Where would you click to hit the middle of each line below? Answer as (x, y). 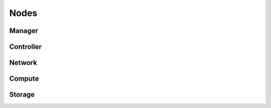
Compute (24, 79)
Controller (26, 47)
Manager (24, 31)
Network (23, 63)
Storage (22, 95)
